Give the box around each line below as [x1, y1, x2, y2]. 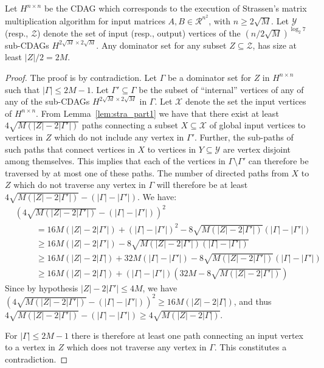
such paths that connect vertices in [5, 142, 135, 155]
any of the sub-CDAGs [5, 95, 90, 108]
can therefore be [248, 154, 309, 167]
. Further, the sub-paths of [195, 131, 294, 144]
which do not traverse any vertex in [13, 178, 146, 191]
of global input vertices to [209, 119, 306, 131]
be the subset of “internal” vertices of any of [139, 83, 304, 95]
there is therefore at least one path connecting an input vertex [71, 328, 303, 341]
